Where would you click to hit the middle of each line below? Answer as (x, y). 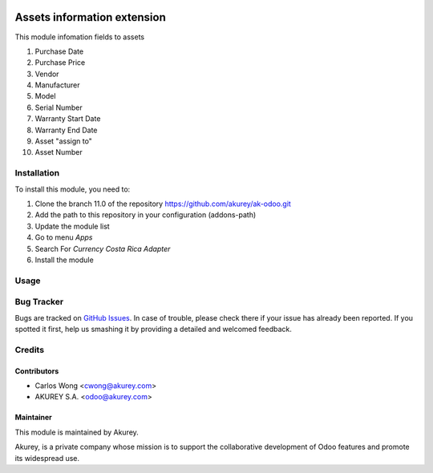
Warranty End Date (66, 130)
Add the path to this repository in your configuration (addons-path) (146, 215)
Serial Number (59, 107)
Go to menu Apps (64, 237)
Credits (29, 350)
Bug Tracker (39, 302)
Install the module (64, 260)
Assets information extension (90, 17)
